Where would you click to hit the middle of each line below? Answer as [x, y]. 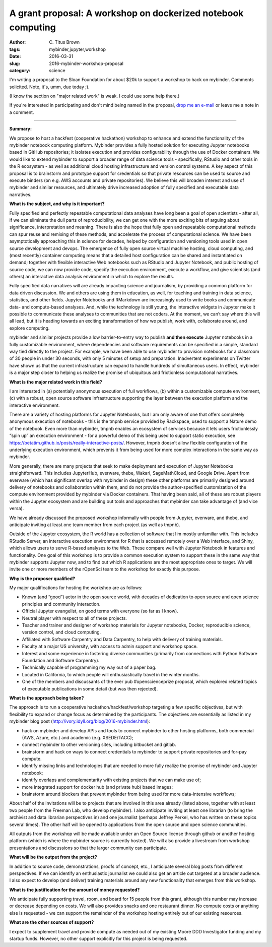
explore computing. [29, 328]
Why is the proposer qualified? [42, 578]
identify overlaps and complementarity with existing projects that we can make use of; [111, 780]
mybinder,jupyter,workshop [77, 49]
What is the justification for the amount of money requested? [75, 890]
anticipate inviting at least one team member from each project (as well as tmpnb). [95, 525]
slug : [15, 64]
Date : [15, 56]
